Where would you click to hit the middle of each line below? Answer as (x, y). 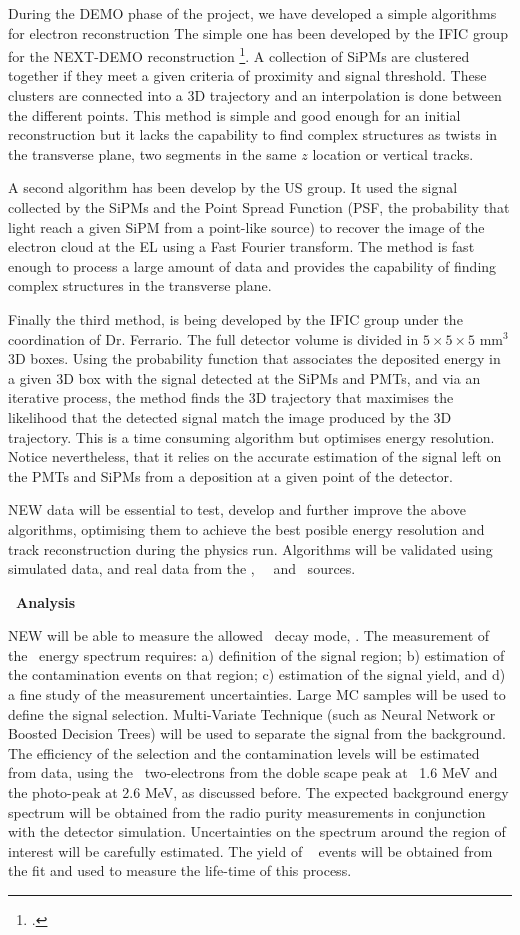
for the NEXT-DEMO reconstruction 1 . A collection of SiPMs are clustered (239, 54)
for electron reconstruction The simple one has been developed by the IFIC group (258, 32)
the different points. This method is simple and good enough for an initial (234, 114)
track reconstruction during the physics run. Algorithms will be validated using (250, 548)
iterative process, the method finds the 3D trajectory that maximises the (231, 397)
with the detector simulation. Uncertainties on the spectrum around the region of (257, 831)
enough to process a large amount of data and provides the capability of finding (252, 265)
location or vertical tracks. (393, 153)
